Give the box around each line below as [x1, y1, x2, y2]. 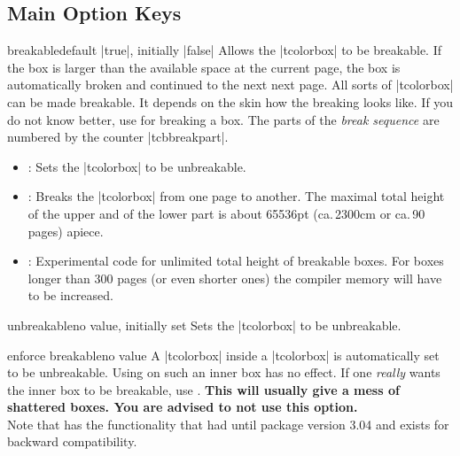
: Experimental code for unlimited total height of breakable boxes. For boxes [27, 251, 444, 270]
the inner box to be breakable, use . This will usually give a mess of [7, 380, 400, 398]
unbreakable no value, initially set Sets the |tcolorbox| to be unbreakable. [7, 315, 402, 334]
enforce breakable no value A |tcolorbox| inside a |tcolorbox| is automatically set [7, 345, 440, 364]
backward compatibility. [7, 432, 137, 451]
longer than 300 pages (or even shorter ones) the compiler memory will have [27, 268, 442, 287]
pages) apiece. [27, 221, 104, 240]
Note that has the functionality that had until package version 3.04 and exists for [7, 414, 449, 433]
